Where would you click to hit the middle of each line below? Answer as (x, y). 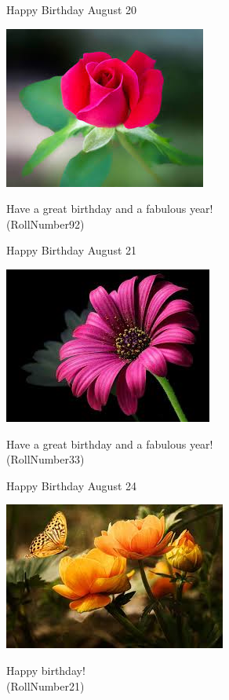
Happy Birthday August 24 (72, 485)
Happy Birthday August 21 (72, 250)
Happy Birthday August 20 (72, 9)
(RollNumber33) (45, 459)
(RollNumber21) (45, 685)
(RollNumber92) (45, 224)
